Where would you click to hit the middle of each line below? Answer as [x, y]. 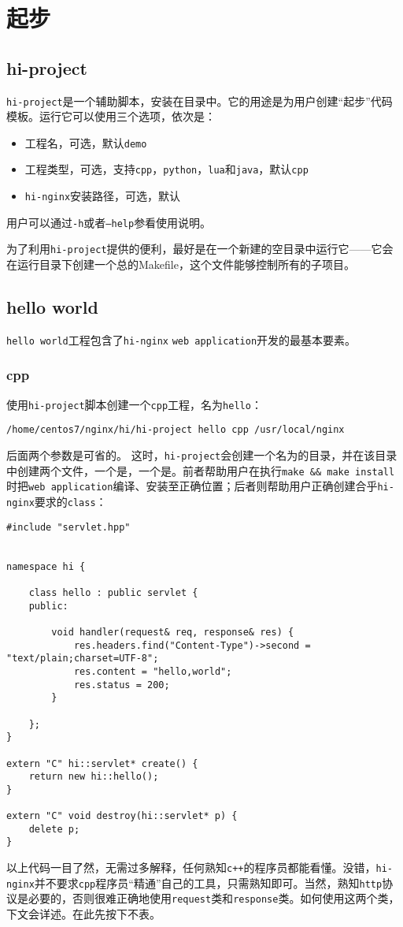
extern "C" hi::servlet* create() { [102, 763]
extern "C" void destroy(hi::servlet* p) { [122, 816]
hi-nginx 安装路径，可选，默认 [103, 196]
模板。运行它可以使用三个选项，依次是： [111, 116]
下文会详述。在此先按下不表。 [83, 914]
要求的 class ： [70, 502]
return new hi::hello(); [94, 777]
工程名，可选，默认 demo [86, 142]
